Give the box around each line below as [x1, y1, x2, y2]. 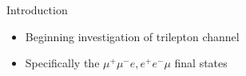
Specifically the [25, 55, 100, 71]
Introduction [6, 2, 68, 17]
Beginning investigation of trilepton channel [25, 28, 240, 44]
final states [174, 55, 228, 71]
